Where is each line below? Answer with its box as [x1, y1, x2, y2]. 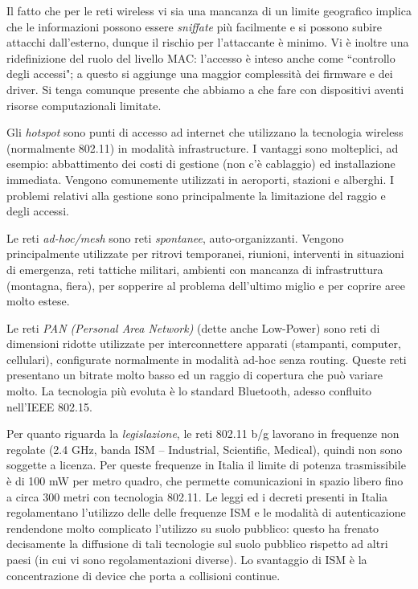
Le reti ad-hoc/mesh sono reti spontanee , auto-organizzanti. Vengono [6, 229, 344, 246]
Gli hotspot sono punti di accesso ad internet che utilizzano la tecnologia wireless [6, 124, 404, 141]
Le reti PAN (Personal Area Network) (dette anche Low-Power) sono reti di [6, 319, 380, 336]
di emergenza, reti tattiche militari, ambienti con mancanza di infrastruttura [6, 260, 383, 277]
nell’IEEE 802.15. [6, 398, 92, 415]
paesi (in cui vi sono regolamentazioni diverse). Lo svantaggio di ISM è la [6, 551, 367, 567]
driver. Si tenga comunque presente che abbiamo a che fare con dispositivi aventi [6, 80, 404, 97]
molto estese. [6, 292, 70, 309]
